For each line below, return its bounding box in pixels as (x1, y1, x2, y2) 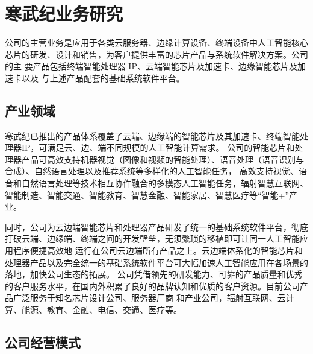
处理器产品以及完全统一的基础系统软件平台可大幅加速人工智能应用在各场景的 (5, 256, 308, 268)
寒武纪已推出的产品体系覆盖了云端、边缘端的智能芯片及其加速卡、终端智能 (5, 129, 300, 142)
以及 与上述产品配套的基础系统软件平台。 (21, 71, 185, 84)
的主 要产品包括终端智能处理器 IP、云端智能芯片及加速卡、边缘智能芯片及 (5, 60, 297, 72)
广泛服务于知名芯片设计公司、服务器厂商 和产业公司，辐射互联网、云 (13, 291, 286, 304)
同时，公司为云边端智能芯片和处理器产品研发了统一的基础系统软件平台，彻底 (5, 220, 308, 233)
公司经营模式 (5, 333, 81, 351)
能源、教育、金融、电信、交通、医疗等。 (21, 303, 182, 316)
